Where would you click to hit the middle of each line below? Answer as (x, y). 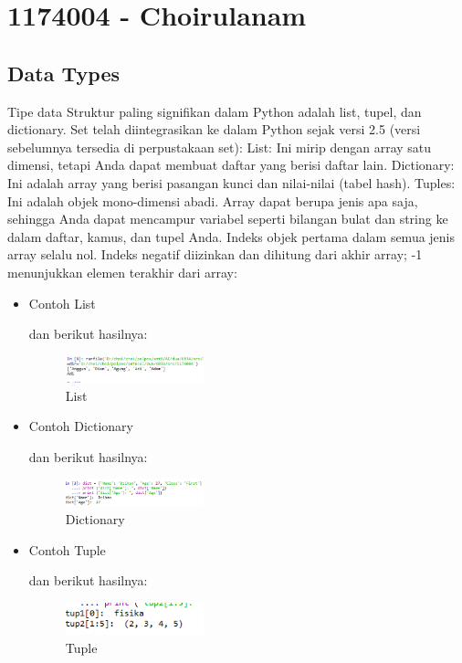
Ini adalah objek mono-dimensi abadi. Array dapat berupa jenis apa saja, (213, 200)
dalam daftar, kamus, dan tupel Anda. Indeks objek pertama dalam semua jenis (231, 236)
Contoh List (62, 303)
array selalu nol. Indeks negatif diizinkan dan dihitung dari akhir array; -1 (215, 254)
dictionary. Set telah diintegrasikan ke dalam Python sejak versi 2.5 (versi (214, 129)
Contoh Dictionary (81, 426)
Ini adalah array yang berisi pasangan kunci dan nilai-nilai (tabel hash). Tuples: (231, 182)
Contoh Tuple (67, 549)
